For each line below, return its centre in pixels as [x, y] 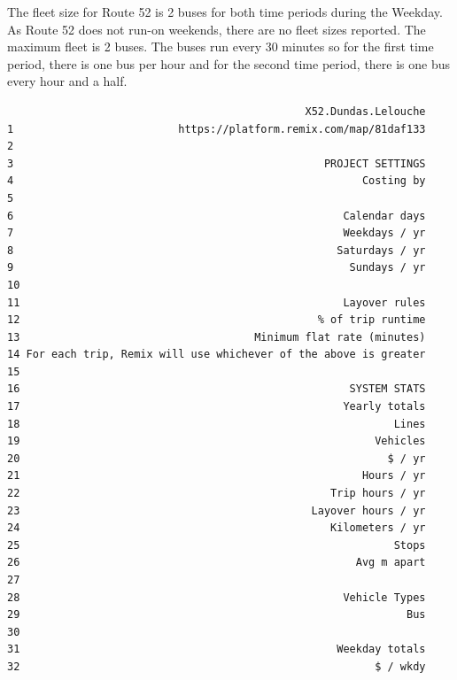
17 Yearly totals [217, 407]
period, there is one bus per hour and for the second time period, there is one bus [229, 63]
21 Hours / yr [217, 476]
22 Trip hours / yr [217, 494]
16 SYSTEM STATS [217, 389]
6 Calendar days [217, 216]
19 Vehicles [217, 441]
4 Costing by [217, 181]
